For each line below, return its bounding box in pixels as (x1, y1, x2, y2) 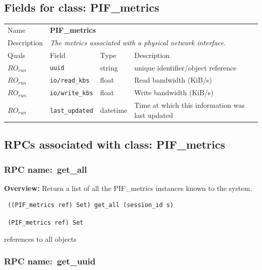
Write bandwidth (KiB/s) (134, 87, 214, 98)
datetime (100, 105, 127, 115)
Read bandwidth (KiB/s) (134, 75, 212, 85)
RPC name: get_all (4, 163, 87, 175)
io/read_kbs (49, 77, 90, 85)
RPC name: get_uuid (4, 255, 96, 267)
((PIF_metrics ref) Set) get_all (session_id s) (8, 201, 174, 209)
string (100, 62, 118, 73)
